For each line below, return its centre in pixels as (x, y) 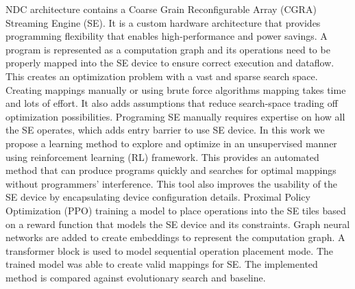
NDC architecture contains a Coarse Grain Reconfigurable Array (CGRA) (161, 9)
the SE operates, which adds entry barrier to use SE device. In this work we (165, 130)
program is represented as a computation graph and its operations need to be (168, 49)
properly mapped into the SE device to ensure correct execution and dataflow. (170, 63)
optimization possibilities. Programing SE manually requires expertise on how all (175, 116)
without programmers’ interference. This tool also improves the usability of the (172, 183)
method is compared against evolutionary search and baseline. (136, 277)
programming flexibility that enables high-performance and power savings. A (167, 36)
